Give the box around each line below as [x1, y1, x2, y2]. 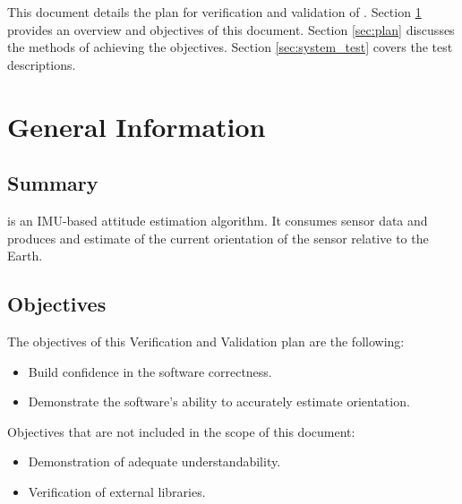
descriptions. [7, 55, 76, 73]
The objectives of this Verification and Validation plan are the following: [7, 331, 405, 350]
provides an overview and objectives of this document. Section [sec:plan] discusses [7, 20, 455, 38]
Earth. [7, 246, 43, 265]
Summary [7, 169, 98, 197]
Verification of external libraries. [28, 482, 206, 500]
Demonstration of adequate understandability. [28, 452, 281, 471]
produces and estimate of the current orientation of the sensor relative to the [7, 228, 429, 247]
